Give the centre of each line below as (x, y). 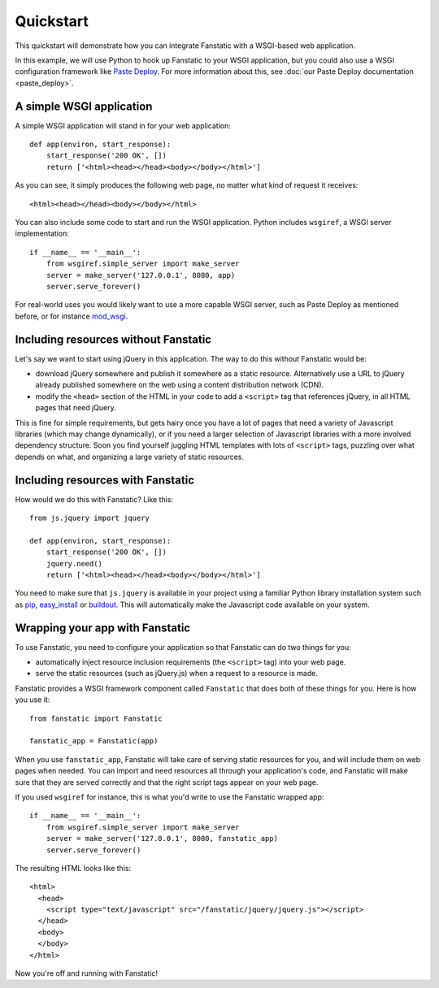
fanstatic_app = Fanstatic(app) (94, 741)
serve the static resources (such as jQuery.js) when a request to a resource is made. (177, 674)
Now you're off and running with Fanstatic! (87, 973)
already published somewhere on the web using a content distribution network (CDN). (180, 385)
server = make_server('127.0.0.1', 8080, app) (141, 275)
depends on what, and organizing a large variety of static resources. (129, 457)
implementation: (42, 234)
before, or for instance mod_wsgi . (72, 316)
